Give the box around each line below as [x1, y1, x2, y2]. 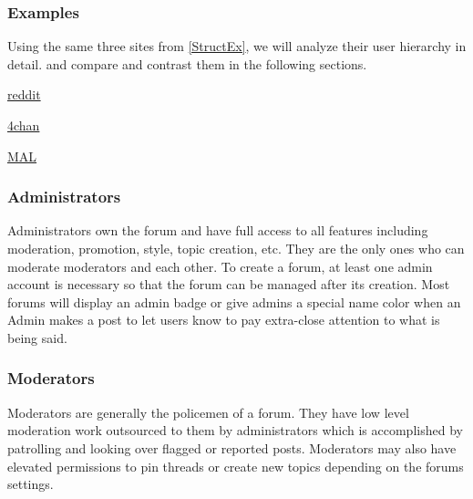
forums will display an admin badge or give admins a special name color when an [7, 292, 461, 311]
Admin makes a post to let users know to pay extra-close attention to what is [7, 310, 440, 329]
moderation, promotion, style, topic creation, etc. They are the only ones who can [7, 239, 465, 257]
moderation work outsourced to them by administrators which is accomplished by [7, 421, 463, 440]
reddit [7, 85, 41, 104]
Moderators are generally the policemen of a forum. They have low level [7, 402, 409, 421]
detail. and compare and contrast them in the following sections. [7, 54, 367, 73]
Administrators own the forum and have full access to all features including [7, 221, 428, 240]
